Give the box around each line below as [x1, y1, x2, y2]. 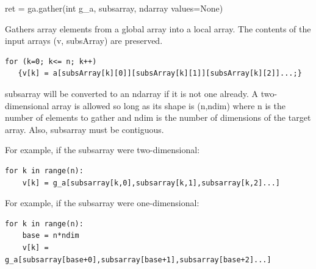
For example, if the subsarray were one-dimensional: [5, 196, 199, 209]
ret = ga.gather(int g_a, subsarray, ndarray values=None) [5, 2, 223, 14]
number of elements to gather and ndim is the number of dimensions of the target [5, 111, 311, 124]
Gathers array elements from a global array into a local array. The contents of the [5, 22, 311, 35]
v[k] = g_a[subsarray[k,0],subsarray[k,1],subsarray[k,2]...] [22, 178, 281, 187]
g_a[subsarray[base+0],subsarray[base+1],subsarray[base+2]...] [5, 255, 271, 264]
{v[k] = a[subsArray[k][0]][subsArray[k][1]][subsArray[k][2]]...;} [18, 69, 302, 78]
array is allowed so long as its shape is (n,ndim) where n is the [52, 99, 285, 112]
